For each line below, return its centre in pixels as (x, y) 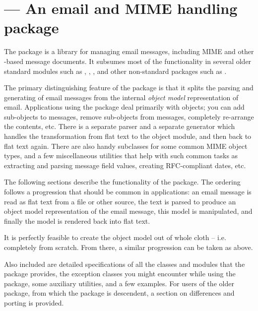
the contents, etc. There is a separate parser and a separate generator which (120, 126)
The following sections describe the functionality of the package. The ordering (122, 182)
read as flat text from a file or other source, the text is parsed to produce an (120, 201)
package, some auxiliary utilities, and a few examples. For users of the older (119, 283)
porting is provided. (34, 302)
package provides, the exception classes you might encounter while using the (120, 274)
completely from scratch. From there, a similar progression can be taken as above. (129, 247)
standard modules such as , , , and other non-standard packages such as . (115, 71)
